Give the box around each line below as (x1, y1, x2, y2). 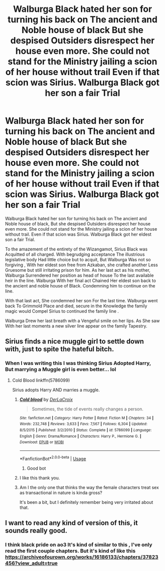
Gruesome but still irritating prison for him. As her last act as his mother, (5, 267, 151, 273)
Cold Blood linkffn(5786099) (12, 377, 70, 383)
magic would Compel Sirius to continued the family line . (5, 308, 119, 314)
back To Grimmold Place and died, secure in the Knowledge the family (5, 303, 147, 309)
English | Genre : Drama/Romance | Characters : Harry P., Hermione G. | (19, 434, 141, 439)
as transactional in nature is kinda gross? (19, 489, 102, 495)
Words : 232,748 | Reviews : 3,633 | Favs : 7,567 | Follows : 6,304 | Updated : (19, 421, 148, 427)
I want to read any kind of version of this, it (5, 519, 138, 527)
